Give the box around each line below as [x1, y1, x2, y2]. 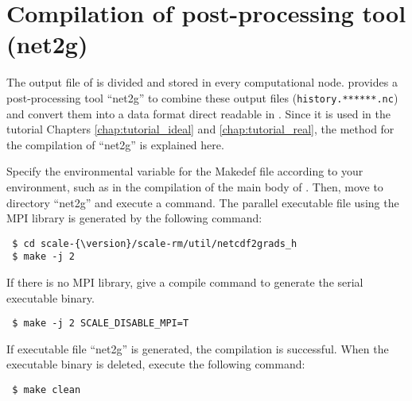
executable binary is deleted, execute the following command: [6, 356, 305, 372]
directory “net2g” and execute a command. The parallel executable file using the [6, 194, 399, 210]
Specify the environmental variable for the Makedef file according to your [6, 163, 363, 179]
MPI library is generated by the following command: [6, 210, 262, 226]
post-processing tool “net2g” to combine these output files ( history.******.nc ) [6, 89, 398, 106]
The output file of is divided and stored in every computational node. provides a [6, 74, 398, 91]
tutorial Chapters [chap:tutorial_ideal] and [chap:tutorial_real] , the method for [6, 121, 395, 137]
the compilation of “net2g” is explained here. [6, 136, 224, 152]
